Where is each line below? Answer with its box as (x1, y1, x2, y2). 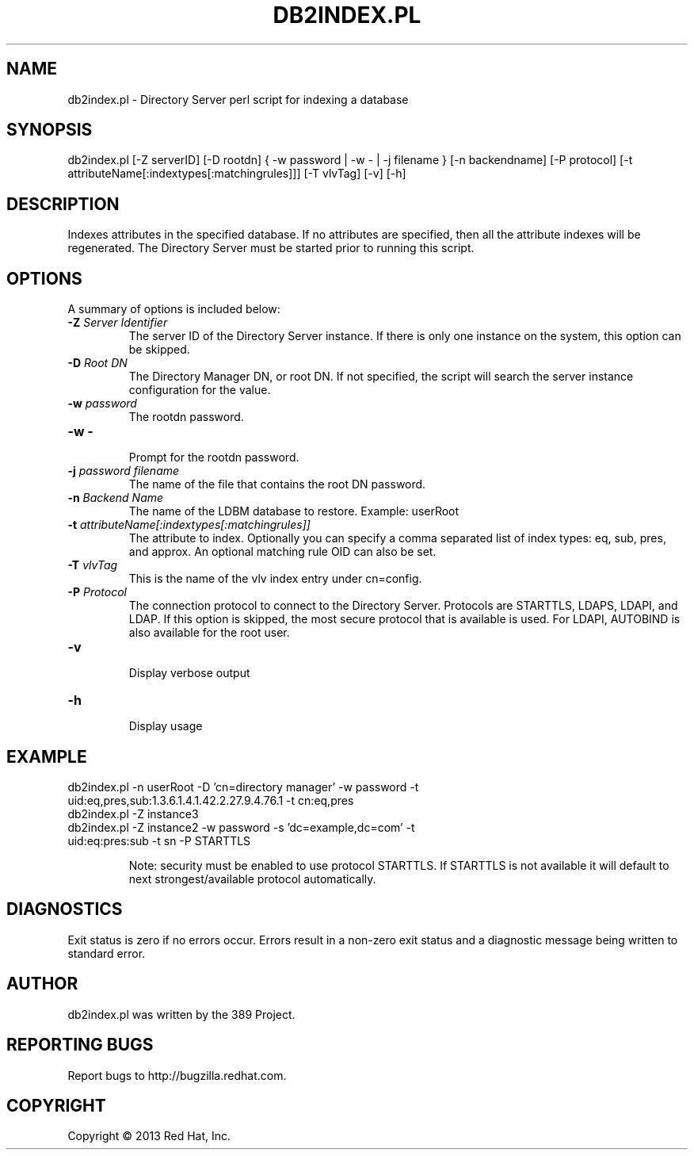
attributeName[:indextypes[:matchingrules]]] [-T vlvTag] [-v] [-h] (67, 167, 406, 181)
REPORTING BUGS (6, 1035, 154, 1055)
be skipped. (128, 343, 190, 357)
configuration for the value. (128, 383, 271, 397)
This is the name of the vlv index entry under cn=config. (128, 572, 422, 586)
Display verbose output (128, 666, 250, 680)
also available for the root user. (128, 626, 290, 640)
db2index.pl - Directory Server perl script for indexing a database (67, 92, 409, 106)
